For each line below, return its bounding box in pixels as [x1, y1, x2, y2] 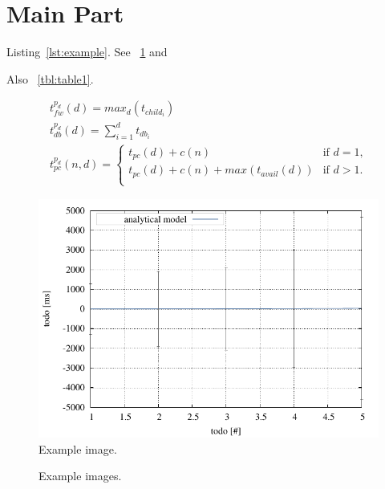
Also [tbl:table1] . [6, 70, 94, 87]
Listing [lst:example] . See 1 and [6, 43, 168, 60]
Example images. [38, 467, 122, 484]
